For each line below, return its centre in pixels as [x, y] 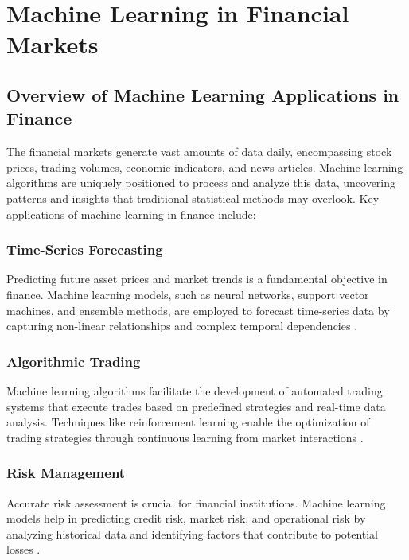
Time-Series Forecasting [85, 249]
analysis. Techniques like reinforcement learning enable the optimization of [188, 422]
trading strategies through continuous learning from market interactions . [185, 437]
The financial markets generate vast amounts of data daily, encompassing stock [199, 152]
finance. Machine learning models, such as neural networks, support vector [188, 294]
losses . [23, 549]
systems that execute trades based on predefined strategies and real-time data [196, 406]
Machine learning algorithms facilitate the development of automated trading [195, 390]
